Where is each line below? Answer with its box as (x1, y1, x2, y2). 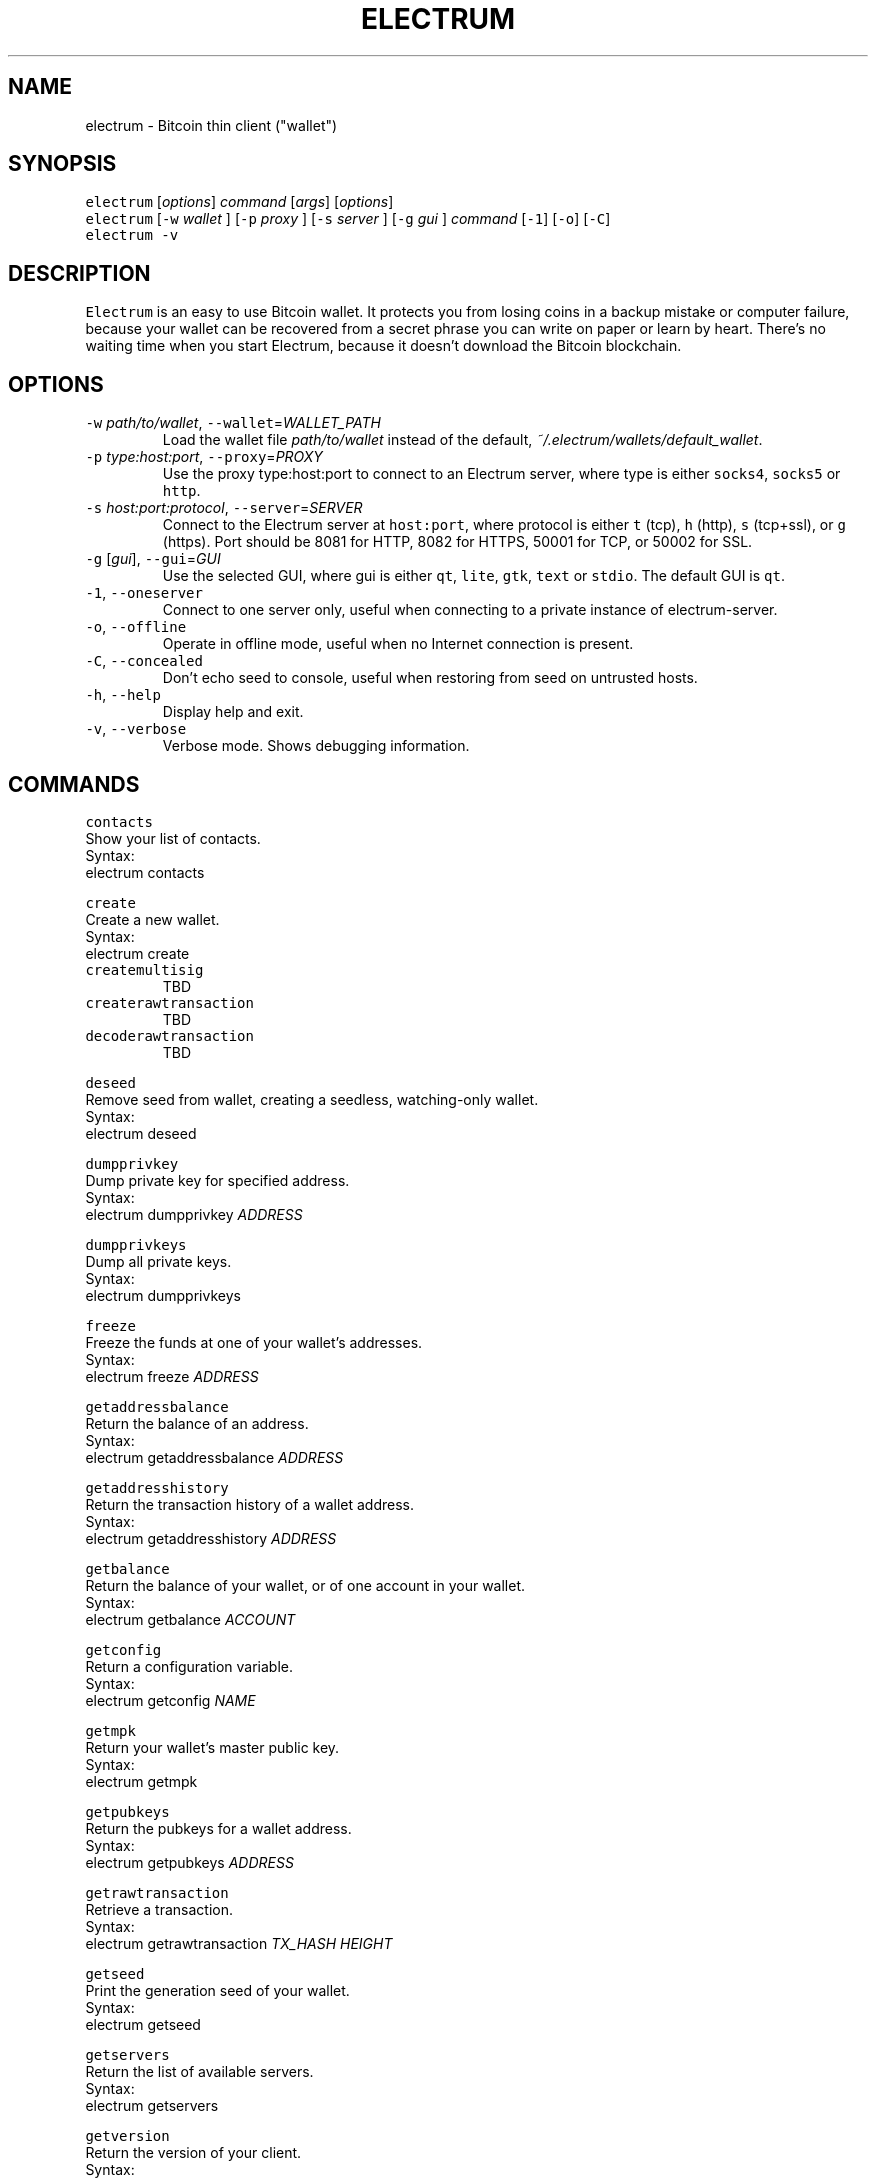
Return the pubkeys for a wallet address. (85, 1819, 352, 1837)
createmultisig (85, 961, 204, 978)
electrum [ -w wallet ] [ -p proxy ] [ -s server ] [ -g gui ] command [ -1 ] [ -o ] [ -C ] (85, 210, 611, 228)
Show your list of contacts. (85, 829, 261, 847)
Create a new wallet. (85, 910, 220, 928)
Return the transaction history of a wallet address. (85, 1495, 414, 1513)
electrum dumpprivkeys (85, 1286, 241, 1304)
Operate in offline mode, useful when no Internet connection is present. (162, 635, 634, 653)
